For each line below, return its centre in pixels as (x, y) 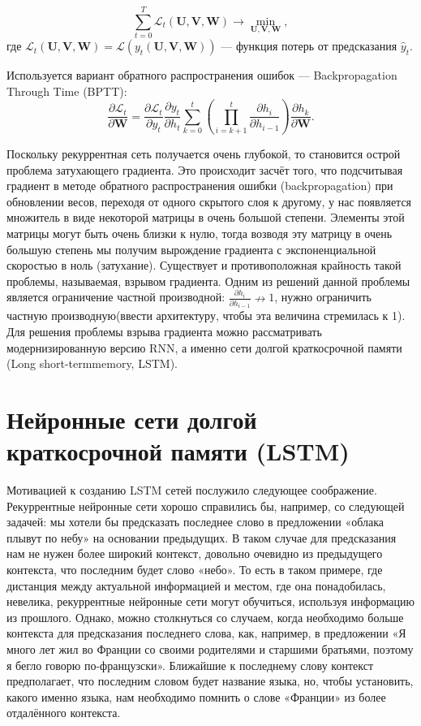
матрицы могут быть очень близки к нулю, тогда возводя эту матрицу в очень (200, 233)
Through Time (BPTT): (67, 91)
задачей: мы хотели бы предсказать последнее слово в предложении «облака (195, 522)
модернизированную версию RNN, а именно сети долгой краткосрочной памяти (204, 347)
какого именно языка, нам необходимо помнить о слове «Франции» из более (196, 696)
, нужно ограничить (323, 297)
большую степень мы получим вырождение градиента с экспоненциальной (191, 249)
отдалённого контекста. (64, 713)
